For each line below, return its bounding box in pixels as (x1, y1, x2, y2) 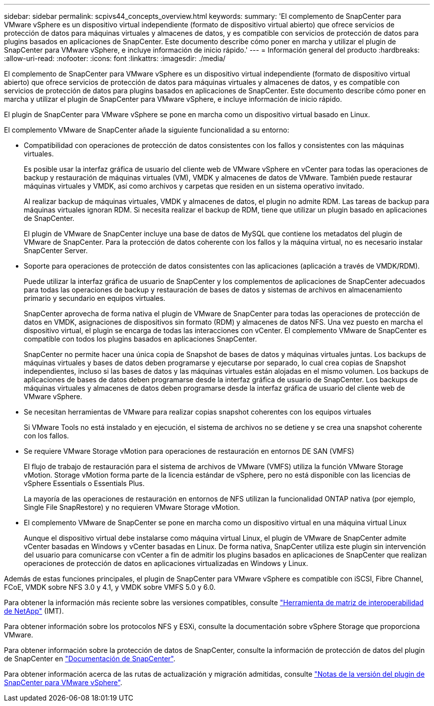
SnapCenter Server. (24, 246, 88, 255)
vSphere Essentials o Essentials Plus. (24, 479, 145, 488)
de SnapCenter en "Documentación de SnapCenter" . (4, 654, 176, 663)
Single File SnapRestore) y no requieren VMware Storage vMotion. (24, 503, 240, 511)
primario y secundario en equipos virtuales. (24, 294, 165, 302)
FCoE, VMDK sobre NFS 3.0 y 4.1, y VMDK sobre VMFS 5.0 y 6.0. (4, 583, 216, 591)
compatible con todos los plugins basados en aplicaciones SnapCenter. (24, 335, 257, 343)
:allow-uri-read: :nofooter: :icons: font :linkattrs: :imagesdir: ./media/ (4, 54, 226, 63)
